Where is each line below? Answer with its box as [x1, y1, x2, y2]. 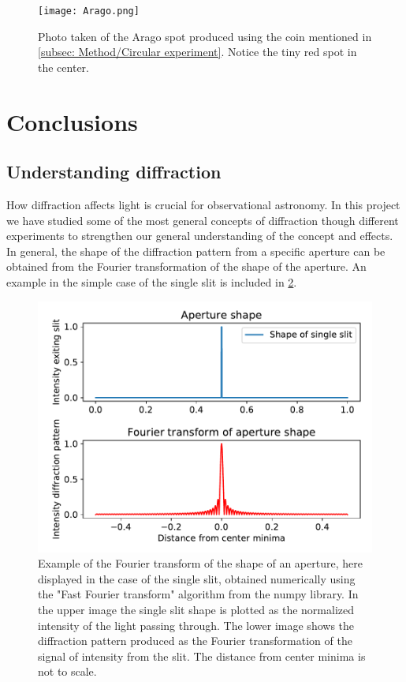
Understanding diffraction [6, 159, 222, 184]
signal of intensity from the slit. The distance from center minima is [38, 647, 366, 664]
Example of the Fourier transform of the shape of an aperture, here [38, 555, 363, 571]
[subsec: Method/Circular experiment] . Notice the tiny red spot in [38, 43, 357, 60]
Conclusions [6, 105, 138, 137]
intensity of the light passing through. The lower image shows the [38, 616, 355, 633]
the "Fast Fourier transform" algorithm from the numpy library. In [38, 586, 359, 602]
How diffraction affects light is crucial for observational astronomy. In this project [6, 197, 400, 213]
